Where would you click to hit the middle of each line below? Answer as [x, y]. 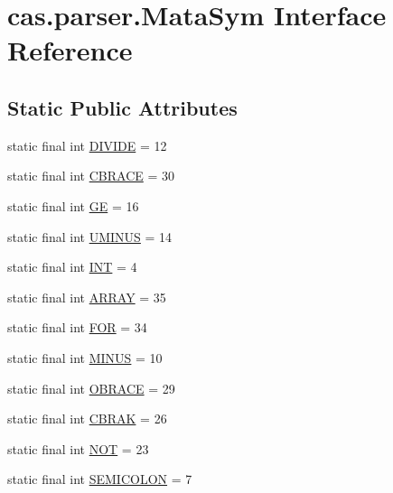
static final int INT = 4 [72, 267]
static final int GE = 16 [73, 205]
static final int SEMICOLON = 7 [100, 479]
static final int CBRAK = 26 [87, 419]
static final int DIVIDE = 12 [87, 145]
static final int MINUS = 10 [85, 357]
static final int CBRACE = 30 [91, 176]
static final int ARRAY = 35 [87, 297]
